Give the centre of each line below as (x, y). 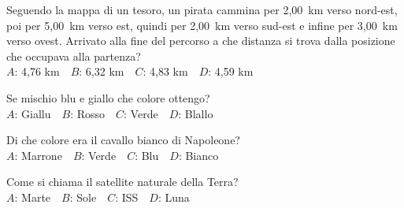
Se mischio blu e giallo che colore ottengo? (108, 97)
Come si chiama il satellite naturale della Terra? (122, 182)
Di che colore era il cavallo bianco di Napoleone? (123, 140)
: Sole (83, 197)
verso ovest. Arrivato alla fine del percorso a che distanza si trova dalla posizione (201, 41)
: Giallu (33, 113)
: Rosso (88, 113)
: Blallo (196, 113)
